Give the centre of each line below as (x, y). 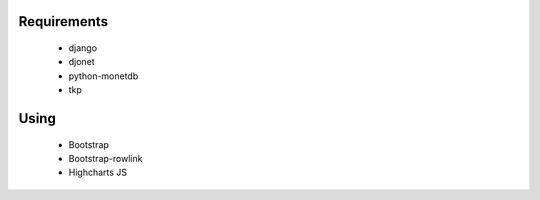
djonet (81, 62)
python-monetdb (103, 76)
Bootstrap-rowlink (105, 158)
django (83, 48)
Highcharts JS (98, 172)
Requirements (63, 21)
